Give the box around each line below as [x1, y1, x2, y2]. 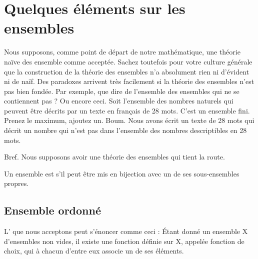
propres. [4, 178, 29, 188]
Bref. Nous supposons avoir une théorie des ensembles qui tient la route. [4, 151, 225, 162]
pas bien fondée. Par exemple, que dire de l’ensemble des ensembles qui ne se [4, 85, 239, 96]
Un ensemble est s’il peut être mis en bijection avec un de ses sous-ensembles [4, 168, 239, 178]
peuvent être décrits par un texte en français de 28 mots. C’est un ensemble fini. [4, 105, 250, 115]
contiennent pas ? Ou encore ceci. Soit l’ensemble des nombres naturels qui [4, 95, 233, 106]
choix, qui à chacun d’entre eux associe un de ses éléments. [4, 245, 184, 256]
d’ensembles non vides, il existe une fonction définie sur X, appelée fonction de [4, 235, 244, 246]
